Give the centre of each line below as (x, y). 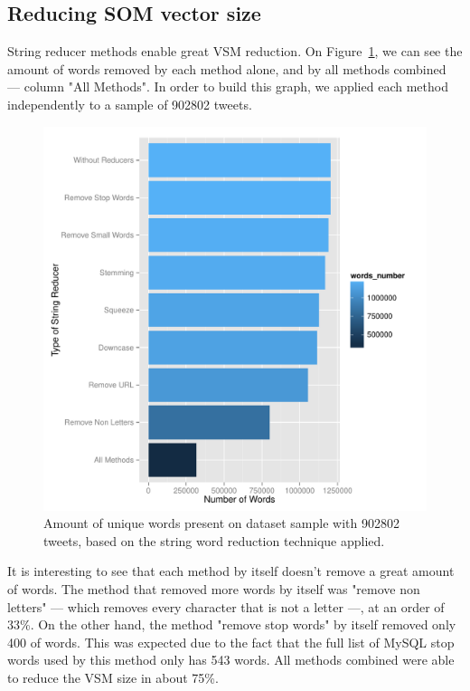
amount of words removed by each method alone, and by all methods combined (227, 68)
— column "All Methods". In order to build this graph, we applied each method (228, 86)
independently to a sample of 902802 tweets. (130, 104)
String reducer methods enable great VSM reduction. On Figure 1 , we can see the (235, 51)
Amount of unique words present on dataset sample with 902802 (221, 523)
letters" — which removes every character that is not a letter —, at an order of (226, 606)
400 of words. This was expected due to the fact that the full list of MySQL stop (231, 642)
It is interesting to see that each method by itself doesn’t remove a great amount (231, 571)
